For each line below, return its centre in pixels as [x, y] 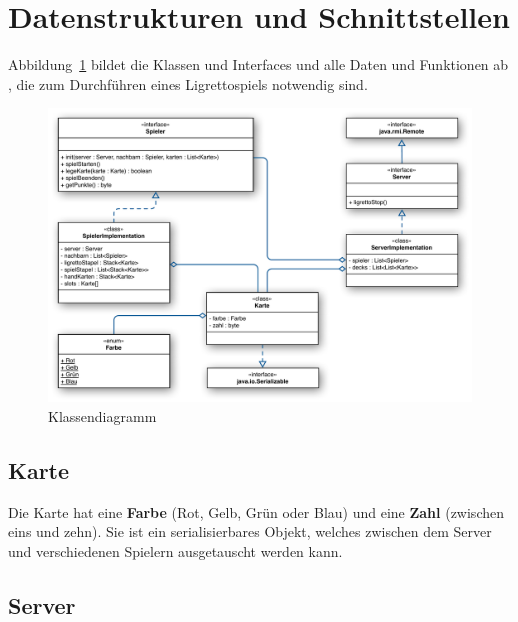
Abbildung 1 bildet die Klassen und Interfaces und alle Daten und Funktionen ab [258, 64]
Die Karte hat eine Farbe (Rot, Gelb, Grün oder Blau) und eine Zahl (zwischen [256, 511]
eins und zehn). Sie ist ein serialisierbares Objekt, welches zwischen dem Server [250, 531]
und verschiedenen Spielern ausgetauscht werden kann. [175, 550]
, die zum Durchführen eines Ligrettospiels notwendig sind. [188, 83]
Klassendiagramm [102, 415]
